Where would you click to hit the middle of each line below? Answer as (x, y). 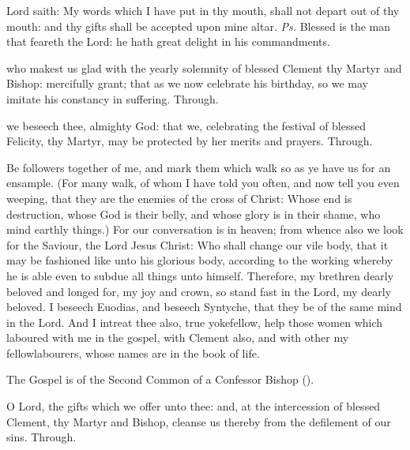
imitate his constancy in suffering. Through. (113, 98)
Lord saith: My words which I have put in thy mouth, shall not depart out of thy (203, 10)
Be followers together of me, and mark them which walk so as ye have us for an (199, 167)
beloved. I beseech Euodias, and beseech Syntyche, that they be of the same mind (204, 307)
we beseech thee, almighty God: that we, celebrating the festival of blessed (186, 125)
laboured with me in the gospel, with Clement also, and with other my (178, 337)
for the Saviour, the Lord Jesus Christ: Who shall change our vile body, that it (197, 244)
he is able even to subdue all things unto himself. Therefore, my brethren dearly (200, 275)
